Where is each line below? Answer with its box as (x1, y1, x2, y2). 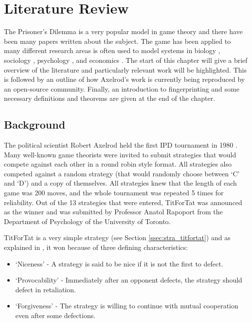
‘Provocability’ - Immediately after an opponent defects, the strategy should (15, 275, 242, 285)
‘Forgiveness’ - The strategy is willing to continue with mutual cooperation (15, 301, 238, 311)
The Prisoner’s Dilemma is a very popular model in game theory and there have (4, 26, 243, 37)
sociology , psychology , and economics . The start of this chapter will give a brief (4, 55, 248, 65)
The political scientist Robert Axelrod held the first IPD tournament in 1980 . (4, 140, 237, 150)
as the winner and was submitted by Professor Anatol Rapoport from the (4, 207, 223, 217)
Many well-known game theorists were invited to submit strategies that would (4, 149, 236, 159)
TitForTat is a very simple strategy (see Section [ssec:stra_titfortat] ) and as (4, 232, 231, 243)
